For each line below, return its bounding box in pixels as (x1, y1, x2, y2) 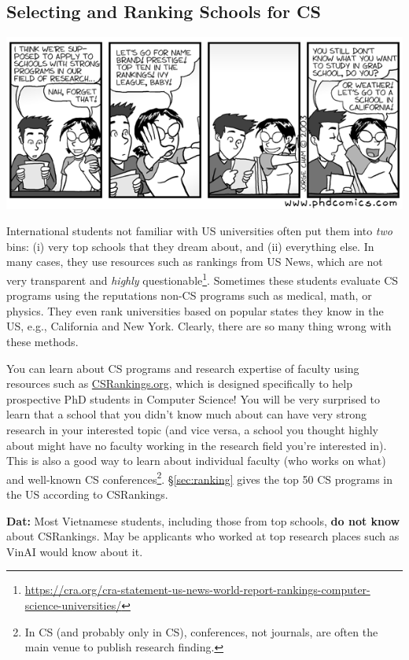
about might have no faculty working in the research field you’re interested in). (6, 437, 387, 453)
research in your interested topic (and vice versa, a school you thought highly (6, 421, 379, 437)
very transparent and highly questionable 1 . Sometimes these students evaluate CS (6, 269, 399, 288)
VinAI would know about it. (6, 543, 143, 559)
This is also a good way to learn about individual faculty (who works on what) (6, 452, 386, 469)
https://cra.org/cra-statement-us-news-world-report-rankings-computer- (24, 581, 370, 598)
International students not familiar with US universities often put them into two (6, 223, 392, 239)
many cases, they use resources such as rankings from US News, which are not (6, 253, 383, 270)
